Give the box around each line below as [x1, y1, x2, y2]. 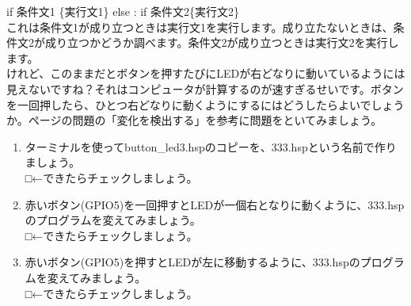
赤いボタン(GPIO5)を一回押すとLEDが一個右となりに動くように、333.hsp [25, 196, 405, 212]
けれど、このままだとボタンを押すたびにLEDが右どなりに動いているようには [6, 65, 405, 82]
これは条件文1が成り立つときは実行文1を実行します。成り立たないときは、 [6, 18, 394, 35]
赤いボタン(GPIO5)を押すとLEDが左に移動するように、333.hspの [25, 254, 360, 270]
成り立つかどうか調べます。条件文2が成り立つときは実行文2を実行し [44, 34, 399, 51]
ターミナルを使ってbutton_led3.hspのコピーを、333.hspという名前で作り [25, 138, 397, 155]
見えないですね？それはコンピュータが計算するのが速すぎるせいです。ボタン [6, 80, 404, 97]
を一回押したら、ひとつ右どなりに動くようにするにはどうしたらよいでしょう [6, 96, 405, 113]
